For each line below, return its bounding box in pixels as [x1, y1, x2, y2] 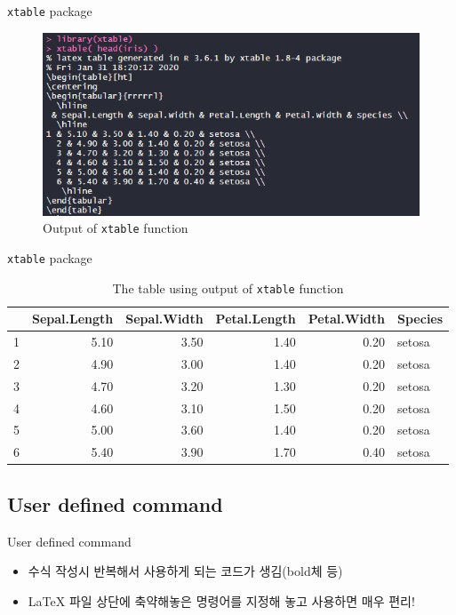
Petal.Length [215, 309, 296, 328]
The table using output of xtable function [112, 278, 344, 297]
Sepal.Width [125, 309, 204, 328]
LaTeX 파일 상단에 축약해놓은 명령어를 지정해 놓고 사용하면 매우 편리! [28, 591, 415, 610]
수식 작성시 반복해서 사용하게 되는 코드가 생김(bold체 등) [28, 562, 343, 580]
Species [397, 309, 444, 328]
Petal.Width [308, 309, 386, 328]
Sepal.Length [32, 309, 114, 328]
